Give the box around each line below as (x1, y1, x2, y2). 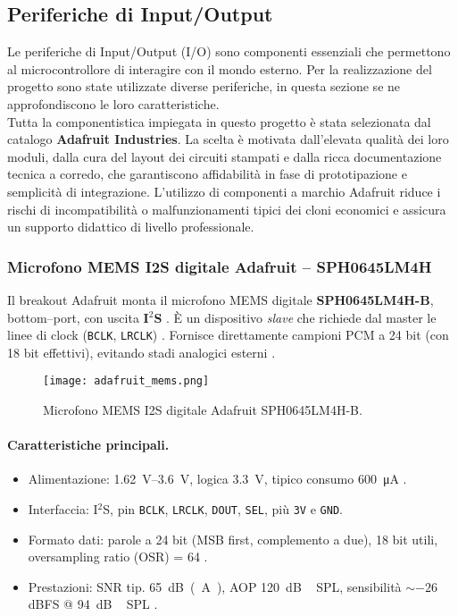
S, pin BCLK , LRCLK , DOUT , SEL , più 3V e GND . (103, 500, 343, 519)
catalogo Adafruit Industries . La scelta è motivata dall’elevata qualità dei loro (7, 130, 449, 148)
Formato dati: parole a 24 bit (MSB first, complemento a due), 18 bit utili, (28, 529, 438, 548)
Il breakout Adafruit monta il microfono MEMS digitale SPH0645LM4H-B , (7, 290, 434, 308)
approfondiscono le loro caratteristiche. (7, 94, 220, 113)
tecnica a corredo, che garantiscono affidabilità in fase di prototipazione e (7, 165, 407, 183)
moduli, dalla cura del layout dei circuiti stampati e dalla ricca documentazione (7, 147, 442, 165)
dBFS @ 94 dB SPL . (28, 595, 158, 613)
